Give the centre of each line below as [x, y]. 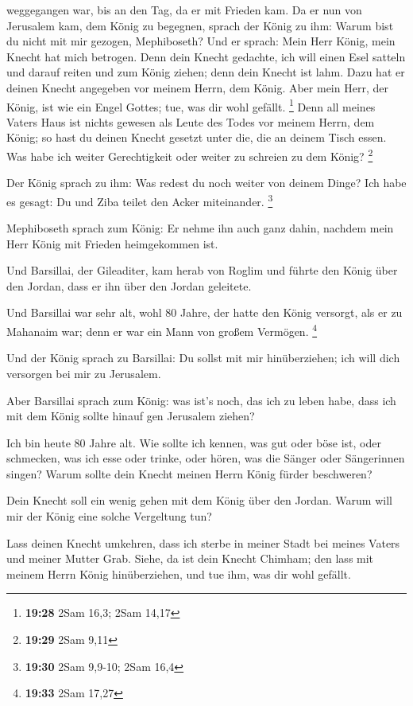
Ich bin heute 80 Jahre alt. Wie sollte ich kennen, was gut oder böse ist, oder [194, 442]
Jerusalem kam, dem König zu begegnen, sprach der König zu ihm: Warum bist [200, 25]
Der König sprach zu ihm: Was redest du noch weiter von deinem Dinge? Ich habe [206, 183]
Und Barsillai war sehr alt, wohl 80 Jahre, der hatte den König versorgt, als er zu [205, 312]
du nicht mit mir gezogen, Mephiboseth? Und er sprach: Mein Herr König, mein [201, 41]
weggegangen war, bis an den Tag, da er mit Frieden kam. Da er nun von [184, 10]
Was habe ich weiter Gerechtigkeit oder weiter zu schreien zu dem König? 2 [190, 155]
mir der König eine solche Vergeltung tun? [109, 516]
